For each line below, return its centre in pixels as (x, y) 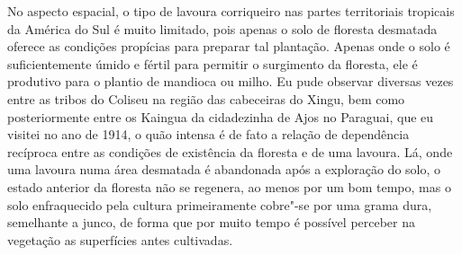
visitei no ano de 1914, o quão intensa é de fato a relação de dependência (208, 134)
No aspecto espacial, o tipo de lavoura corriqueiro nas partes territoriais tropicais (231, 11)
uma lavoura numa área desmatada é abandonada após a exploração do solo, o (224, 169)
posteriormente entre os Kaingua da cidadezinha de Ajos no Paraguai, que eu (221, 116)
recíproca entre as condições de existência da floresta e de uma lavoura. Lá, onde (230, 151)
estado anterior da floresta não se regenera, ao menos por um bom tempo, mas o (229, 186)
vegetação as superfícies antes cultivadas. (120, 239)
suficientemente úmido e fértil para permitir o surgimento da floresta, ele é (213, 63)
